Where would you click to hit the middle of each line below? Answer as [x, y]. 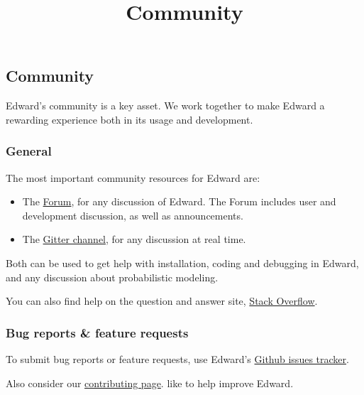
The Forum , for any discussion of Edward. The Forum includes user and [179, 201]
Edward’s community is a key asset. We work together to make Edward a [165, 105]
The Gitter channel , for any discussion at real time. [134, 239]
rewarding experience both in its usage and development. [129, 119]
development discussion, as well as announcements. [133, 215]
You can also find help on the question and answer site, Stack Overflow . [162, 301]
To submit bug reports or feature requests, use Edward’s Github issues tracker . [177, 358]
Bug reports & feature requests [97, 332]
